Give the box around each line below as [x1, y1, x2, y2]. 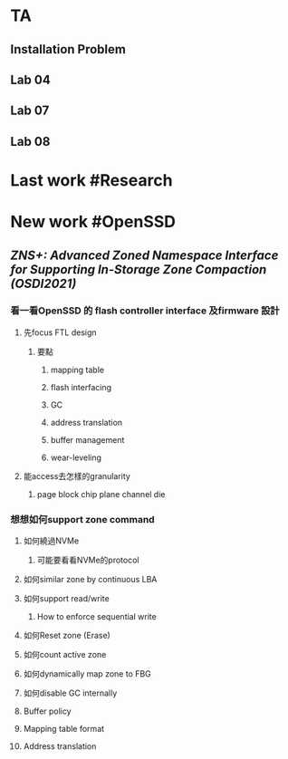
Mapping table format [23, 724, 105, 735]
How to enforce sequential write [36, 611, 157, 622]
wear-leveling [50, 452, 102, 463]
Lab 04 [10, 72, 51, 87]
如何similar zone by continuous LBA [23, 574, 158, 585]
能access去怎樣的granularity [23, 470, 130, 481]
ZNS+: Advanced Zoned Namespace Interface [10, 247, 279, 263]
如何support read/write [23, 593, 110, 604]
